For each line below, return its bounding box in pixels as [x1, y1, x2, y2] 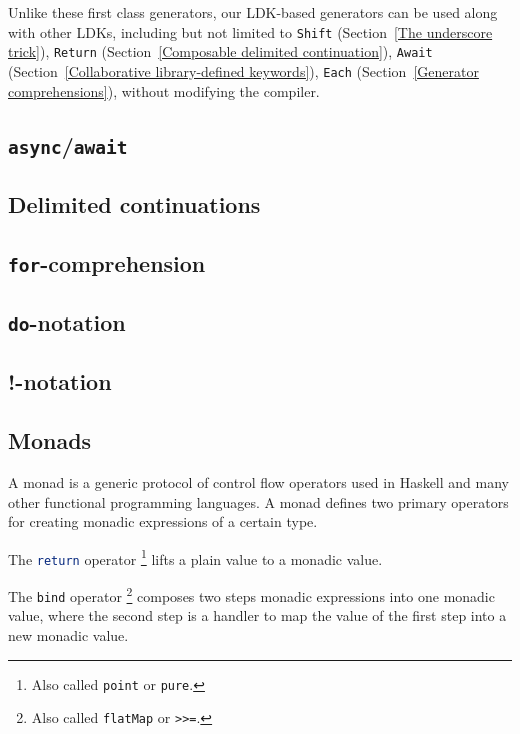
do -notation [8, 307, 126, 338]
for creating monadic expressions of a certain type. [8, 511, 318, 532]
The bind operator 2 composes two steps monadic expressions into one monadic [8, 583, 495, 606]
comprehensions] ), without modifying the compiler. [8, 80, 320, 101]
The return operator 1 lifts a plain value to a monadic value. [8, 545, 383, 569]
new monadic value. [8, 625, 129, 645]
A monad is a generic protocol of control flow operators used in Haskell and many [8, 472, 509, 492]
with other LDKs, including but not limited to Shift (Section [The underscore [8, 21, 493, 42]
